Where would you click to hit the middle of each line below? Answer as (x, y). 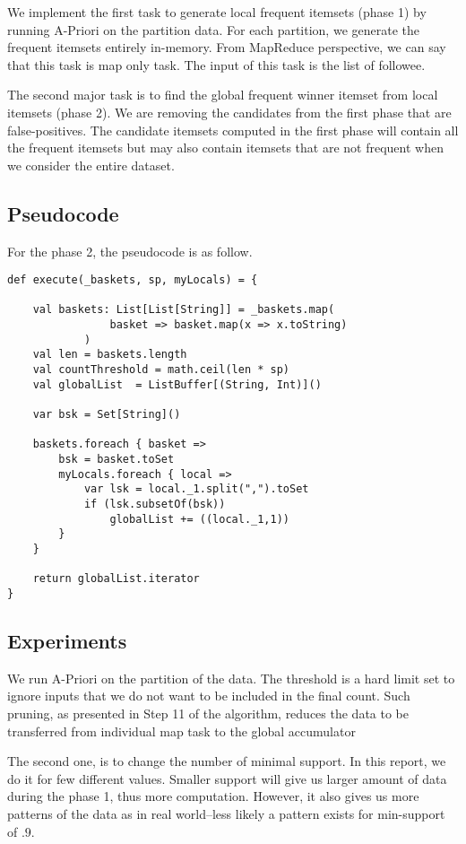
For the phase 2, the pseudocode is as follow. (130, 251)
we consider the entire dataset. (91, 165)
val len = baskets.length (110, 355)
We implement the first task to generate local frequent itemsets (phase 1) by (217, 12)
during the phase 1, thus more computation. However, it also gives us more (213, 796)
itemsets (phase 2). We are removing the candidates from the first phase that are (229, 112)
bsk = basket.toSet (116, 460)
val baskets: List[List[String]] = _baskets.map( (184, 310)
